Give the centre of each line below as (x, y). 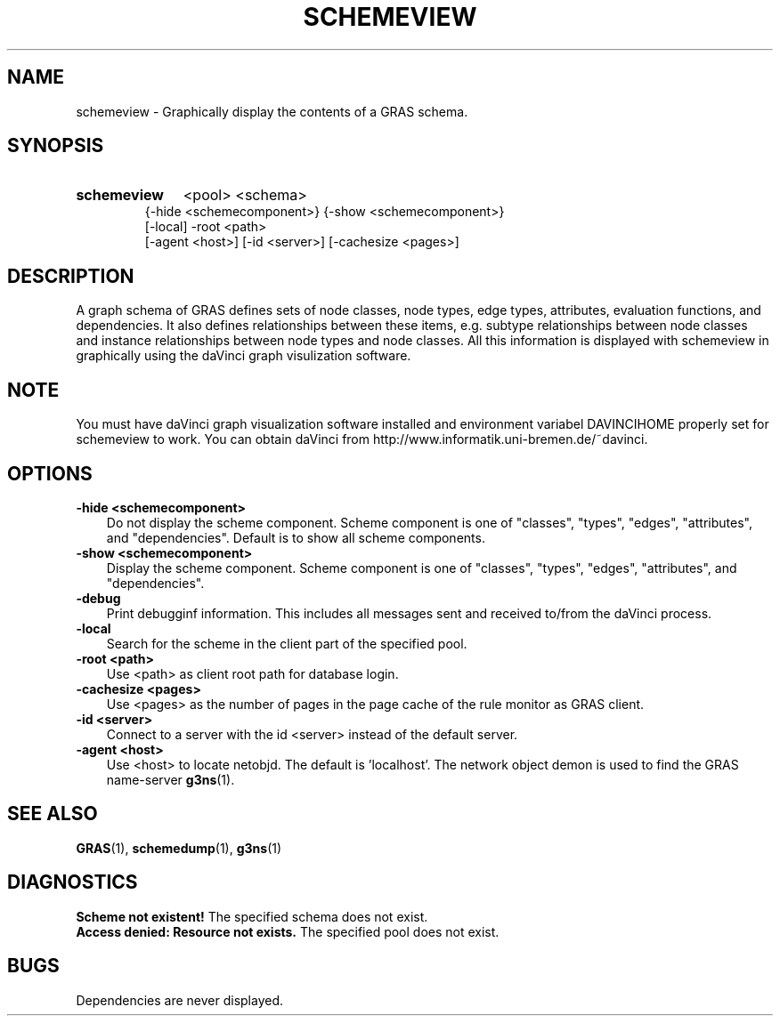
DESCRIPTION (71, 276)
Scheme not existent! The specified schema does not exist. (252, 916)
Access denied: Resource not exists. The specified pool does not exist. (288, 931)
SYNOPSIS (56, 146)
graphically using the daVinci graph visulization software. (244, 356)
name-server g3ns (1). (171, 779)
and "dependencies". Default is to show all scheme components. (296, 537)
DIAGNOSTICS (73, 882)
